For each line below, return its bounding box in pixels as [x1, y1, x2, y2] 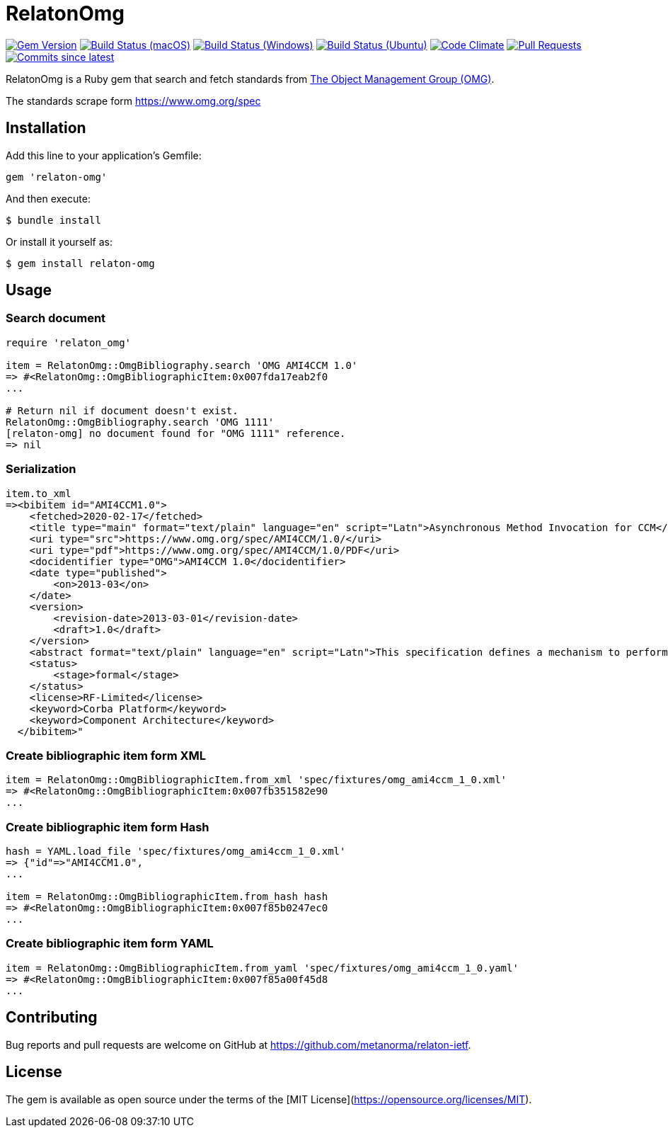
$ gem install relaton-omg [6, 257, 155, 269]
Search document [6, 311, 106, 326]
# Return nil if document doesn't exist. [6, 404, 238, 416]
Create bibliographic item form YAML [6, 936, 214, 951]
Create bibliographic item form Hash [6, 819, 209, 834]
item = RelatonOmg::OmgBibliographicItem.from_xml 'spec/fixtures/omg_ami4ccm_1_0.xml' [6, 774, 507, 786]
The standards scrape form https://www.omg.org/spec [6, 94, 261, 107]
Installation [6, 119, 86, 137]
